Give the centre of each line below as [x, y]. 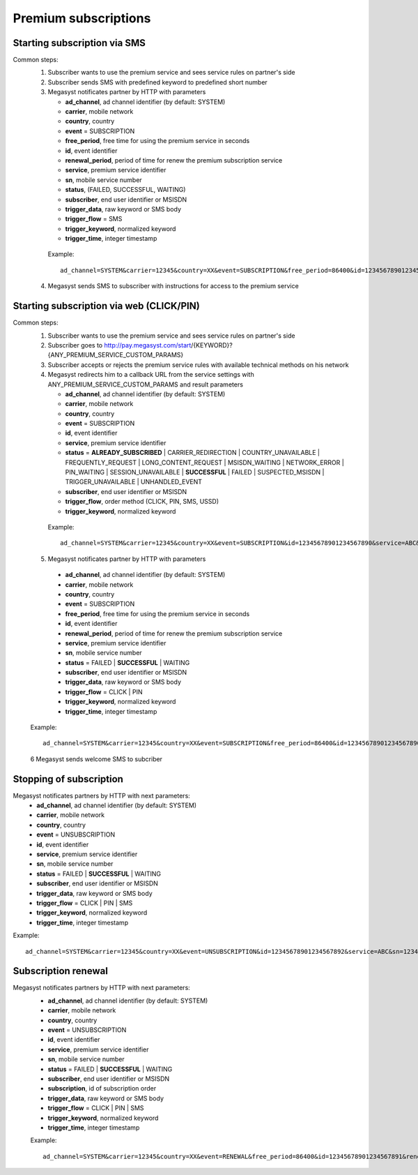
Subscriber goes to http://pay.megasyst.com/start [119, 345]
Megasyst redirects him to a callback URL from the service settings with [151, 375]
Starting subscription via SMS [79, 43]
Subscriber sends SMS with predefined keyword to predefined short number [157, 82]
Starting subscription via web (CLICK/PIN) [106, 306]
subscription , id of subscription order [102, 1088]
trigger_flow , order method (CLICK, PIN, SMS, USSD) [142, 502]
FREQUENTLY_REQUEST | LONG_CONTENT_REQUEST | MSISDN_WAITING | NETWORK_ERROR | [204, 462]
